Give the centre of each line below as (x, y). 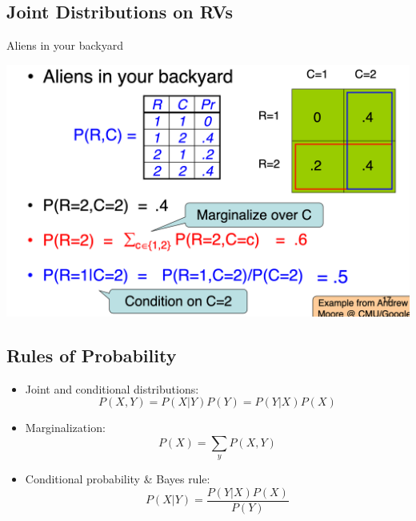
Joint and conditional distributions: (112, 388)
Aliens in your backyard (65, 45)
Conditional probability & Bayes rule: (118, 479)
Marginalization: (65, 428)
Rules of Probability (92, 355)
